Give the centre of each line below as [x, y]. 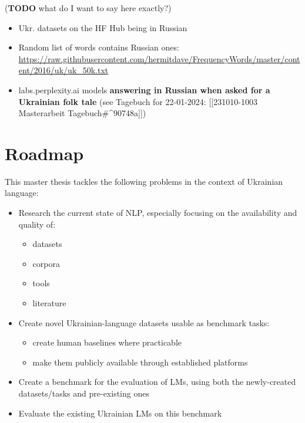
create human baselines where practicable [107, 342]
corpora [46, 263]
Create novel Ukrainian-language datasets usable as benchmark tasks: [144, 322]
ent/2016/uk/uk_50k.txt [63, 70]
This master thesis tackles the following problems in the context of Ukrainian [144, 181]
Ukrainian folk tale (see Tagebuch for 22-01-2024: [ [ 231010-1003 [138, 101]
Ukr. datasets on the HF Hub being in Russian [103, 27]
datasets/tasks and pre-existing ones [84, 393]
